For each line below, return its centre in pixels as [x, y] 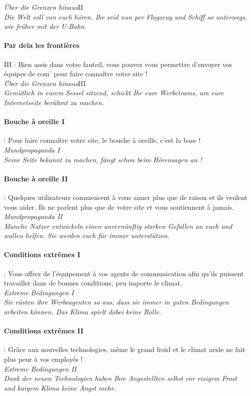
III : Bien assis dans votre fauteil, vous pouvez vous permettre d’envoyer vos [118, 64]
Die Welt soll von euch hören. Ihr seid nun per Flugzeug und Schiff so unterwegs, [125, 16]
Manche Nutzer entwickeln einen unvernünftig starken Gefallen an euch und [118, 226]
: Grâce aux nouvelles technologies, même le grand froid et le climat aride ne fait [125, 349]
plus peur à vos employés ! [43, 359]
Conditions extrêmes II [44, 331]
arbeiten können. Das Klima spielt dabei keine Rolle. [83, 312]
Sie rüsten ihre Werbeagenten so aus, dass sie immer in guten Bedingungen [116, 302]
